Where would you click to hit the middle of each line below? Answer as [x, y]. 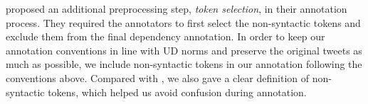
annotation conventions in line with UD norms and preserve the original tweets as [184, 50]
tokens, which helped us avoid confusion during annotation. [177, 92]
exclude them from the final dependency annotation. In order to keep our [165, 36]
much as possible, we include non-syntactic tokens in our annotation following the [184, 64]
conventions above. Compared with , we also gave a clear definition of [158, 77]
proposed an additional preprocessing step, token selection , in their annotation [177, 8]
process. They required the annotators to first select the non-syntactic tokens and [183, 22]
